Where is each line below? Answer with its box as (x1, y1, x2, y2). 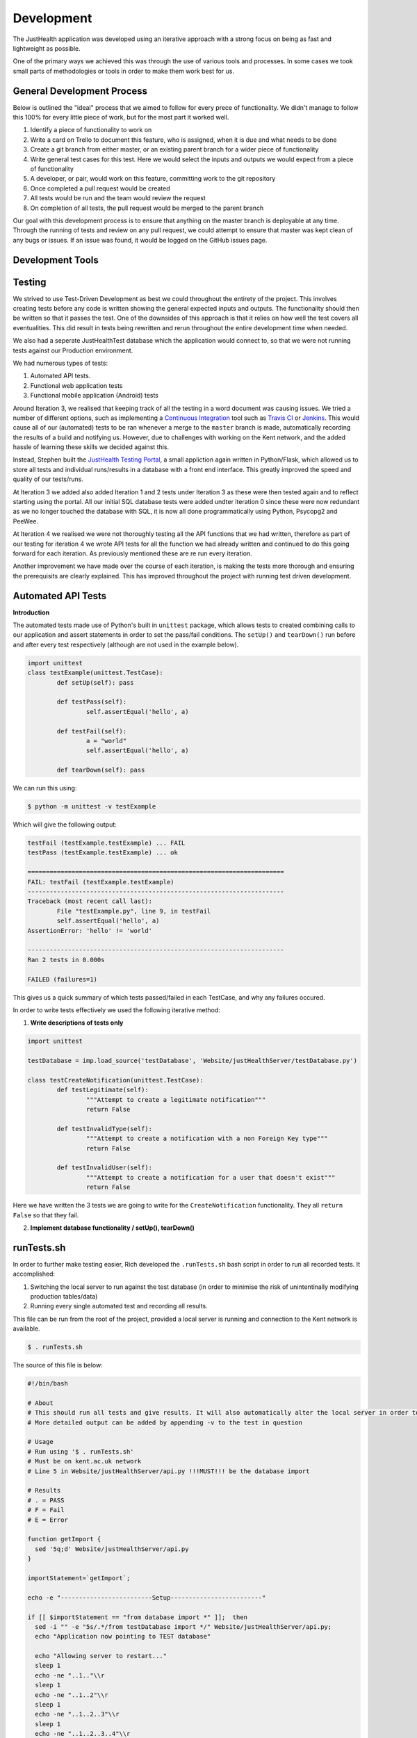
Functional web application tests (30, 381, 123, 389)
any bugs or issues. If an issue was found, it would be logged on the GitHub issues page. (13, 236, 268, 244)
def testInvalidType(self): (56, 1125, 153, 1132)
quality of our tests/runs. (13, 475, 83, 483)
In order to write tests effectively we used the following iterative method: (13, 1005, 220, 1014)
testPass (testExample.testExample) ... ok (27, 849, 179, 856)
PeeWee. (13, 517, 38, 525)
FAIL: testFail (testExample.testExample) (27, 878, 174, 886)
